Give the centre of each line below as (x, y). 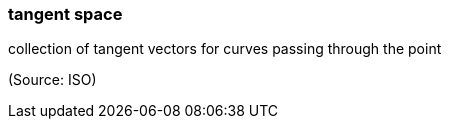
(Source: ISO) (52, 80)
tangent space (65, 14)
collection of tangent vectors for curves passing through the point (225, 49)
